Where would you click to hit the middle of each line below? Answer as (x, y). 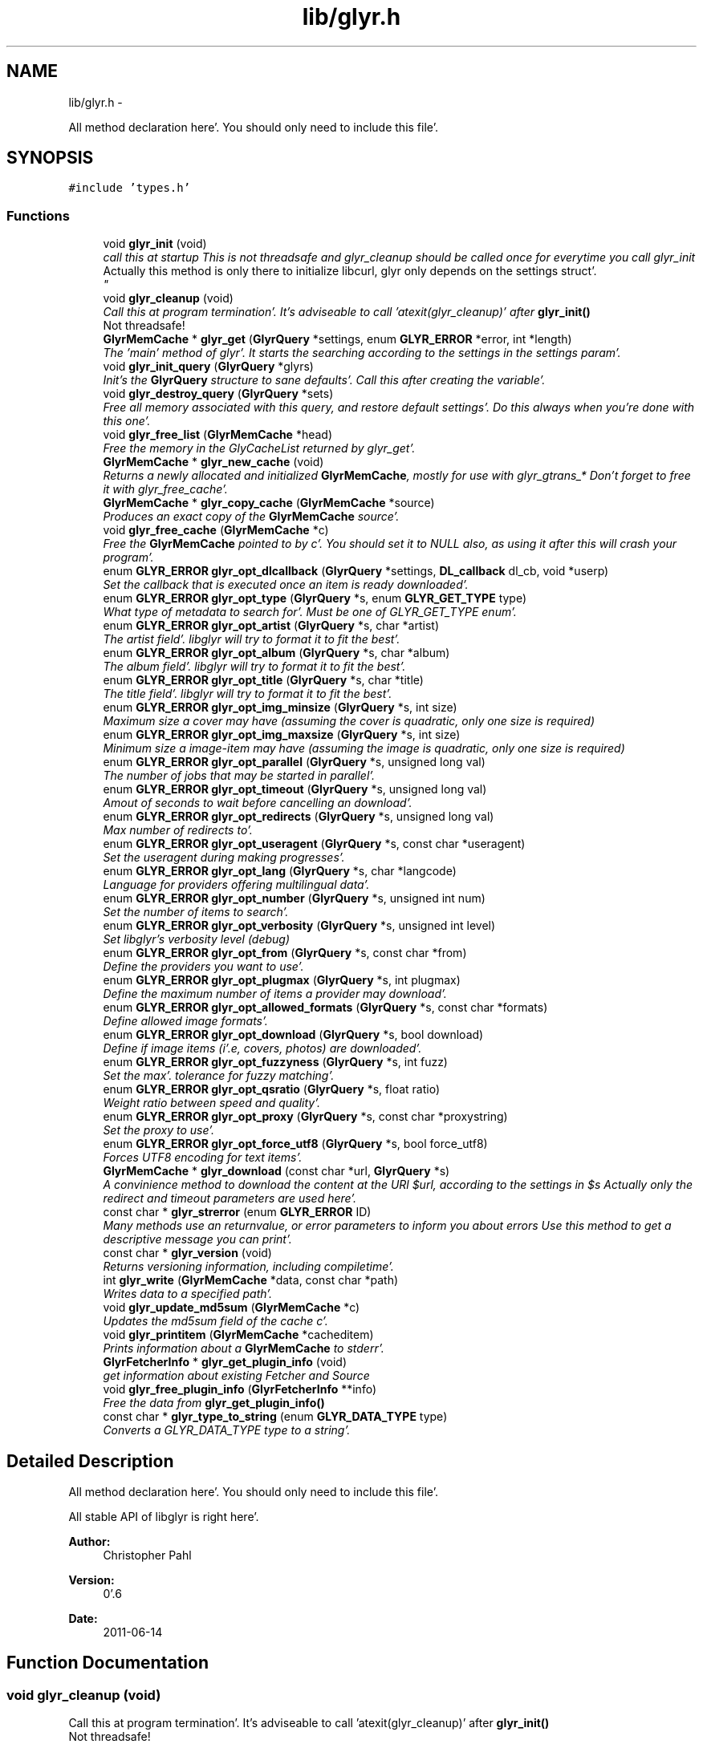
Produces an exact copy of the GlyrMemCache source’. (251, 517)
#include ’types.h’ (130, 188)
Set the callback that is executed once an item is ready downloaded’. (286, 585)
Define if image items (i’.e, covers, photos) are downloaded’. (262, 1048)
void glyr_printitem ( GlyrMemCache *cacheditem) (238, 1335)
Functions (38, 215)
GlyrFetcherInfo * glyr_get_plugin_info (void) (225, 1362)
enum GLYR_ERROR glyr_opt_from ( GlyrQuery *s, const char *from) (285, 953)
